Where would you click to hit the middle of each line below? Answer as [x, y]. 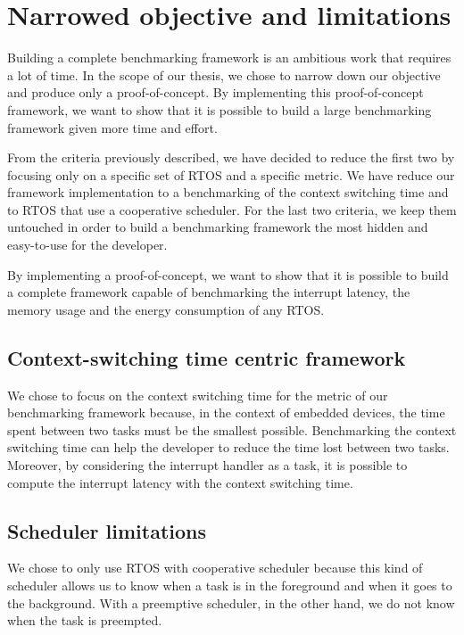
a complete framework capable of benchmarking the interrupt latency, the [209, 292]
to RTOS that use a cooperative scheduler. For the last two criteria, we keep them [232, 209]
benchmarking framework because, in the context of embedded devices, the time [226, 412]
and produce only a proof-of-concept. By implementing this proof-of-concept [215, 92]
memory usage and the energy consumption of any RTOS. [166, 309]
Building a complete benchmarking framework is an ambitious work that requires [229, 58]
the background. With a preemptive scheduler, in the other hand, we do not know [231, 602]
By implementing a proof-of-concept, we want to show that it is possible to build [228, 274]
